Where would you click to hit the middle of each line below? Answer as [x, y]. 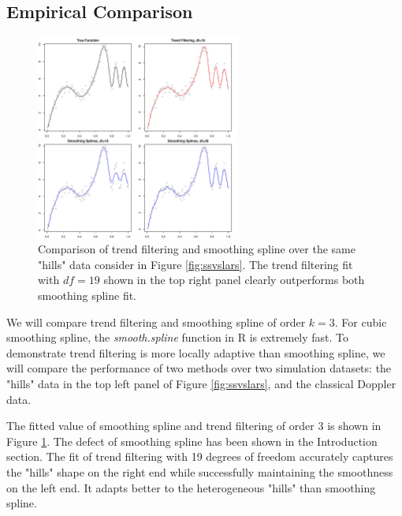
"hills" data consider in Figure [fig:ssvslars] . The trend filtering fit [195, 264]
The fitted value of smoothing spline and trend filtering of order [160, 426]
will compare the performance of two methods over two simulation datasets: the [199, 368]
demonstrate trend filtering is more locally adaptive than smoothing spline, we [196, 352]
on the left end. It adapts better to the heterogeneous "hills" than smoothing [191, 487]
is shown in [354, 426]
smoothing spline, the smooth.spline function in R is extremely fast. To [178, 337]
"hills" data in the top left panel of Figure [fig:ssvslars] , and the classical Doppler [201, 383]
